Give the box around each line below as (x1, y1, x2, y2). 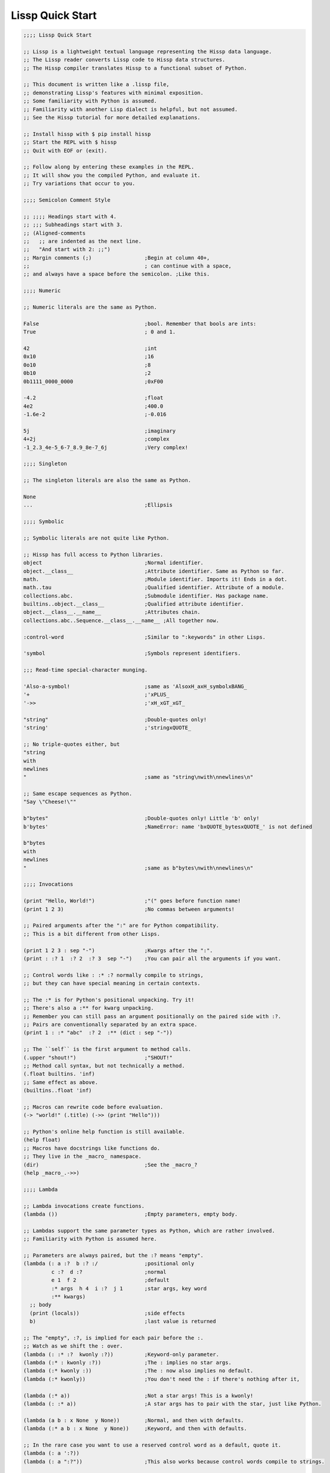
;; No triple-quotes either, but (23, 741, 120, 748)
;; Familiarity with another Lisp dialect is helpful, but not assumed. (23, 106, 238, 113)
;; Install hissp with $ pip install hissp (23, 130, 151, 137)
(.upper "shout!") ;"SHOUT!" (23, 1054, 173, 1061)
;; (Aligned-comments (23, 230, 86, 236)
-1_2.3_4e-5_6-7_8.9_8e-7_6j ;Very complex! (23, 444, 189, 451)
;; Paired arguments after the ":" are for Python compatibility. (23, 922, 219, 929)
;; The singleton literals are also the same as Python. (23, 477, 192, 484)
